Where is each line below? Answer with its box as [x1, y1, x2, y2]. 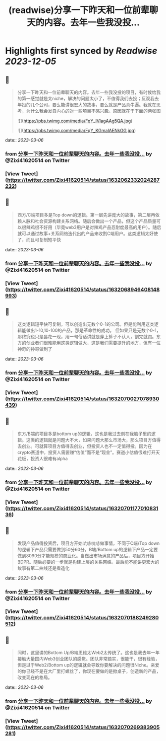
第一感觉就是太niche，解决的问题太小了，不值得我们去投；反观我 [21, 95, 155, 101]
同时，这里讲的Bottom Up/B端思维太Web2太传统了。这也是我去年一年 [17, 650, 160, 656]
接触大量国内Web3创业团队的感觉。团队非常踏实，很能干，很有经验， [17, 656, 160, 662]
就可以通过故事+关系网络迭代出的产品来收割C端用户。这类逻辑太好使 [17, 230, 159, 236]
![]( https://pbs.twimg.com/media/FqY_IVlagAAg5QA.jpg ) [17, 118, 133, 124]
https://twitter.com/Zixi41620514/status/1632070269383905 [7, 724, 160, 731]
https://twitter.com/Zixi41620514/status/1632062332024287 [7, 176, 160, 183]
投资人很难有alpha [30, 455, 68, 461]
